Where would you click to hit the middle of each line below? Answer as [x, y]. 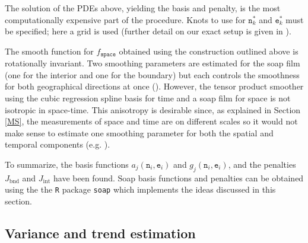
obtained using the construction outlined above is [209, 51]
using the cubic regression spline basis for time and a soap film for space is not [148, 98]
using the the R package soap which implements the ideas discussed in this [140, 189]
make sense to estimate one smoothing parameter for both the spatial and [139, 132]
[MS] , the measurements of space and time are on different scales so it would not [151, 121]
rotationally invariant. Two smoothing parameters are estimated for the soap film [153, 63]
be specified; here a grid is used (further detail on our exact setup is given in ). [148, 31]
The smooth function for [49, 51]
